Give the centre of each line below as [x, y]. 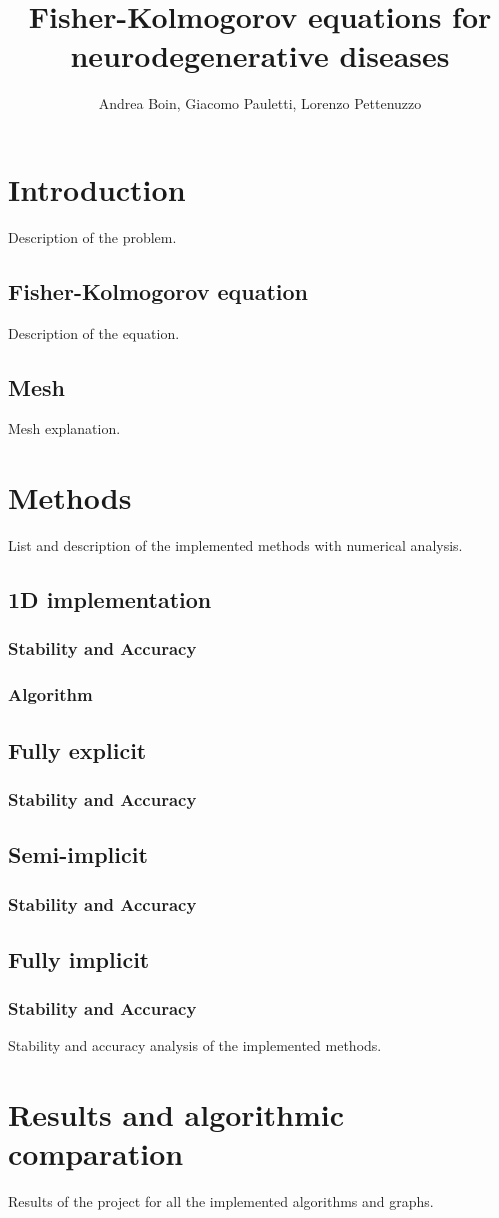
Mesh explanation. [64, 428]
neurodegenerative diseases [260, 55]
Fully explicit [77, 749]
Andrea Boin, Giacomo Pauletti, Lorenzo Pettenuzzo [260, 103]
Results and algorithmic [176, 1114]
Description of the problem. [92, 236]
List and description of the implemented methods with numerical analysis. [235, 545]
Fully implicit [79, 958]
